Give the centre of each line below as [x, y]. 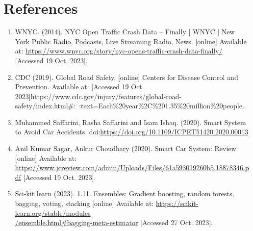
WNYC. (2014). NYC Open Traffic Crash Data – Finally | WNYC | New [125, 32]
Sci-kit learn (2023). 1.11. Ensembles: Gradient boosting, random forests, [125, 193]
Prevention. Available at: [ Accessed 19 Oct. [79, 87]
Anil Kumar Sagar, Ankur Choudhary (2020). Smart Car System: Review [126, 148]
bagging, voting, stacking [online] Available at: [84, 203]
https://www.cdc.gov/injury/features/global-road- [106, 96]
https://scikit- [177, 203]
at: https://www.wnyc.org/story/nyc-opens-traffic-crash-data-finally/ [119, 51]
